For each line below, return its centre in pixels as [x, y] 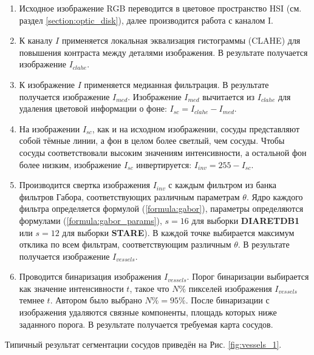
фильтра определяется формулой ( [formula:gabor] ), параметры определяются [161, 208]
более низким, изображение [70, 164]
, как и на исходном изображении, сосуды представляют [196, 128]
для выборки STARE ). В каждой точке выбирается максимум [178, 232]
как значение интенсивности [71, 288]
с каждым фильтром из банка [223, 185]
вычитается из [229, 96]
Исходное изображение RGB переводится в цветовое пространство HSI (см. [160, 8]
